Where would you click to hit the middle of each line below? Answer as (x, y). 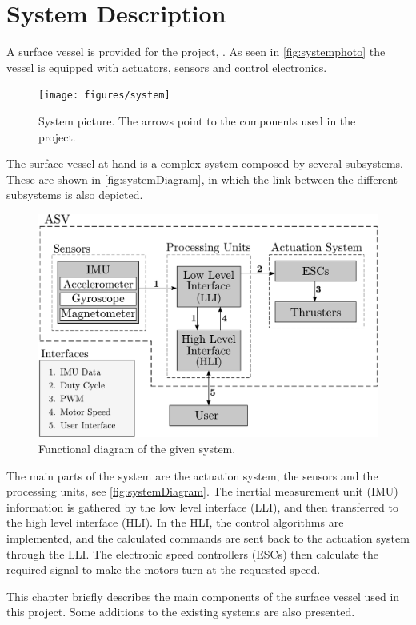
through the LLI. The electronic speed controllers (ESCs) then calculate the (192, 553)
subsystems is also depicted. (75, 195)
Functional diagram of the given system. (137, 449)
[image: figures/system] (104, 96)
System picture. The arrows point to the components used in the (197, 120)
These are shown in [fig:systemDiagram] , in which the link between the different (202, 179)
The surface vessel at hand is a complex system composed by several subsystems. (205, 163)
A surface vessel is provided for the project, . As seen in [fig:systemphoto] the (196, 52)
